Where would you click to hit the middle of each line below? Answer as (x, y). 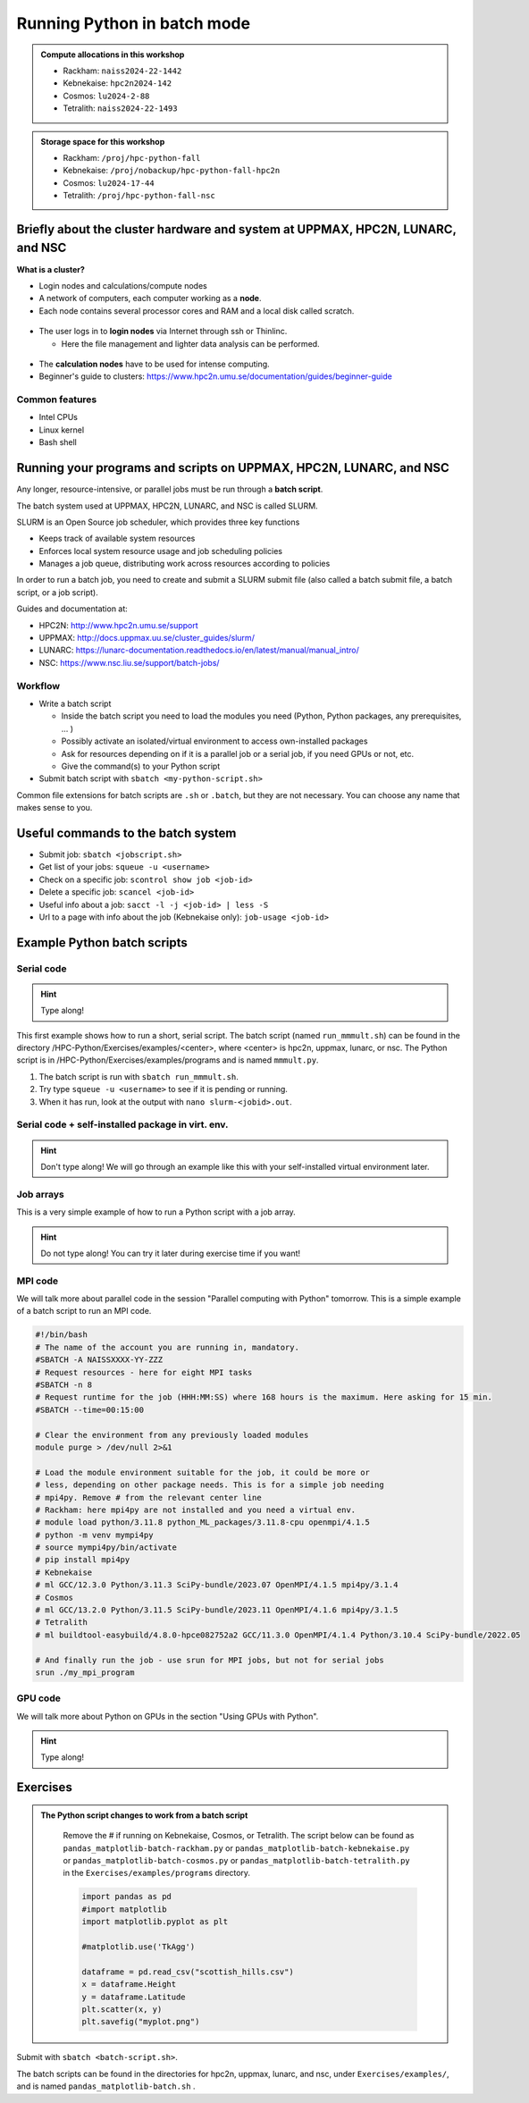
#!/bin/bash (62, 1335)
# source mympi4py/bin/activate (106, 1548)
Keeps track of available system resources (117, 538)
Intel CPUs (58, 417)
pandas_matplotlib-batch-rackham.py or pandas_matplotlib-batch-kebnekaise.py (236, 1848)
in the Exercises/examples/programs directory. (156, 1873)
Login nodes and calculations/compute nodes (123, 285)
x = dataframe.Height (129, 1985)
